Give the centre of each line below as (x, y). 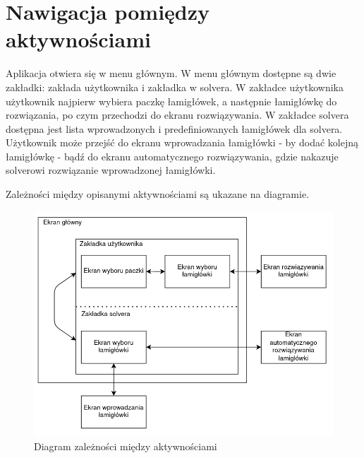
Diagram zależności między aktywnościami (126, 446)
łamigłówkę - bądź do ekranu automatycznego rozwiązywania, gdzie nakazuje (172, 156)
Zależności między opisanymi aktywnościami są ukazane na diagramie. (158, 194)
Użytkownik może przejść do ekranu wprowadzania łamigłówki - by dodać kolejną (182, 142)
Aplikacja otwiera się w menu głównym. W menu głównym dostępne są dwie (171, 73)
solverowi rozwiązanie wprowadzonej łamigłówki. (111, 170)
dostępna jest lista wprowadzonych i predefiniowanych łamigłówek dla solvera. (174, 128)
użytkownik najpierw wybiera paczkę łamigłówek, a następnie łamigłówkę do (171, 101)
